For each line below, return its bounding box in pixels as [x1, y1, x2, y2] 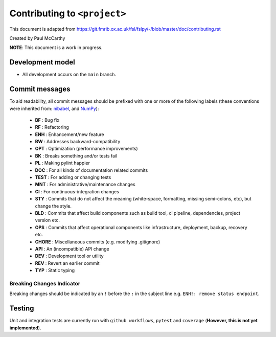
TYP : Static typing [35, 267, 75, 274]
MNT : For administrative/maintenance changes [35, 182, 135, 188]
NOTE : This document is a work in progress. [9, 44, 103, 51]
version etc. [35, 217, 60, 223]
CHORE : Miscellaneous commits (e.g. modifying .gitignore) [35, 238, 160, 245]
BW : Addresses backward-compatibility [35, 139, 121, 145]
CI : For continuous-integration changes [35, 188, 120, 194]
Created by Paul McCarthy [9, 35, 65, 41]
